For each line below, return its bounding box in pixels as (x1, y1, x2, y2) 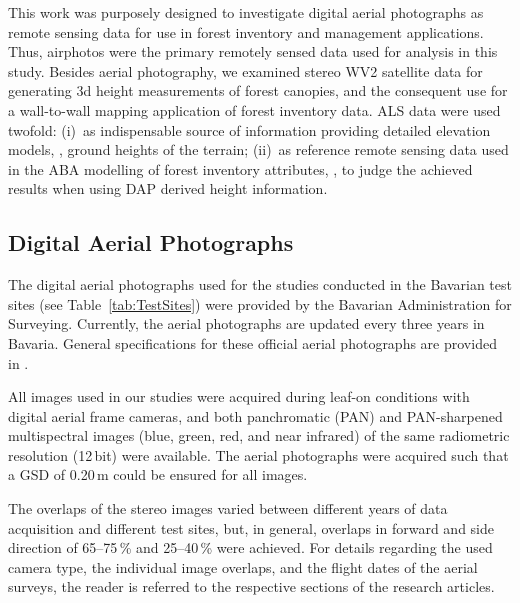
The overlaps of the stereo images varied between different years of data (8, 498, 448, 519)
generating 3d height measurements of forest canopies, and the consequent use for (8, 80, 508, 101)
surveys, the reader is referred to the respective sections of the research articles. (8, 576, 495, 597)
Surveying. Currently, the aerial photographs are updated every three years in (8, 313, 485, 334)
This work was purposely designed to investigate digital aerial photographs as (8, 2, 484, 22)
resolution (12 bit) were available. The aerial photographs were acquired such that (8, 444, 509, 465)
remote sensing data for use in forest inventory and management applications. (8, 21, 484, 42)
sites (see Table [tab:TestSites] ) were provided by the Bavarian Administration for (8, 293, 512, 314)
